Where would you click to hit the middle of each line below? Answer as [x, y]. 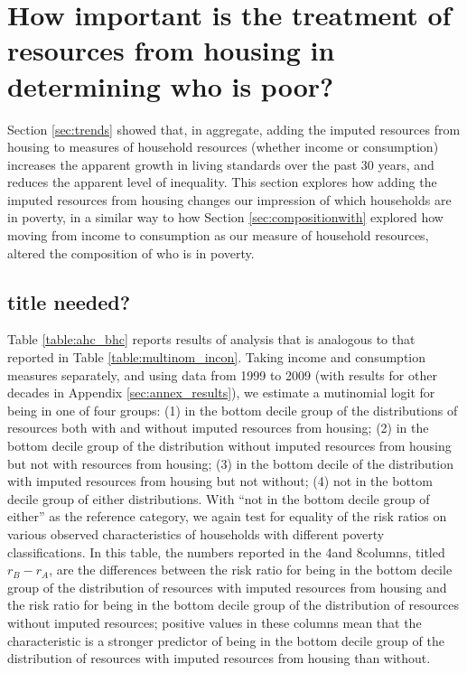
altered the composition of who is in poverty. [131, 252]
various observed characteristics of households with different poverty [196, 533]
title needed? [69, 301]
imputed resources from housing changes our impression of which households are [229, 199]
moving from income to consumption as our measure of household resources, [218, 235]
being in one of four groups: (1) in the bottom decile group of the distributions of [233, 410]
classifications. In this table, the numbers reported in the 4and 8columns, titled [226, 551]
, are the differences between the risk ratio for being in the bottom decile [251, 570]
